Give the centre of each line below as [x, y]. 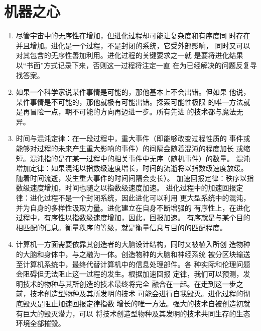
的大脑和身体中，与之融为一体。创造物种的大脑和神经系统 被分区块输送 [133, 254]
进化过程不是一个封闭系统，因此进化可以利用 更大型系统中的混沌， [140, 198]
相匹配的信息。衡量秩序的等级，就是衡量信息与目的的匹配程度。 [121, 227]
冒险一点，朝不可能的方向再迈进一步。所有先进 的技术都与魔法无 [137, 112]
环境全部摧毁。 [40, 323]
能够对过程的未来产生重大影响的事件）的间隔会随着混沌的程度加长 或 [129, 148]
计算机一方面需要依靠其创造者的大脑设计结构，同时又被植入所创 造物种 [133, 244]
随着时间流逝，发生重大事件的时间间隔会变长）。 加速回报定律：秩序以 [131, 178]
